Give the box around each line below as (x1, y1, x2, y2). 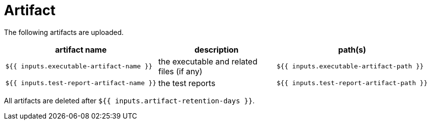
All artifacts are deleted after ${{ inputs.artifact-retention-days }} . (4, 96, 255, 105)
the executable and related (158, 56, 258, 66)
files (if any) (158, 66, 203, 76)
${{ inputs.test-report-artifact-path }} (276, 79, 428, 87)
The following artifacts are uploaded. (4, 28, 124, 36)
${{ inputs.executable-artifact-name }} (5, 62, 153, 70)
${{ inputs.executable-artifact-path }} (276, 62, 424, 70)
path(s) (338, 44, 366, 55)
